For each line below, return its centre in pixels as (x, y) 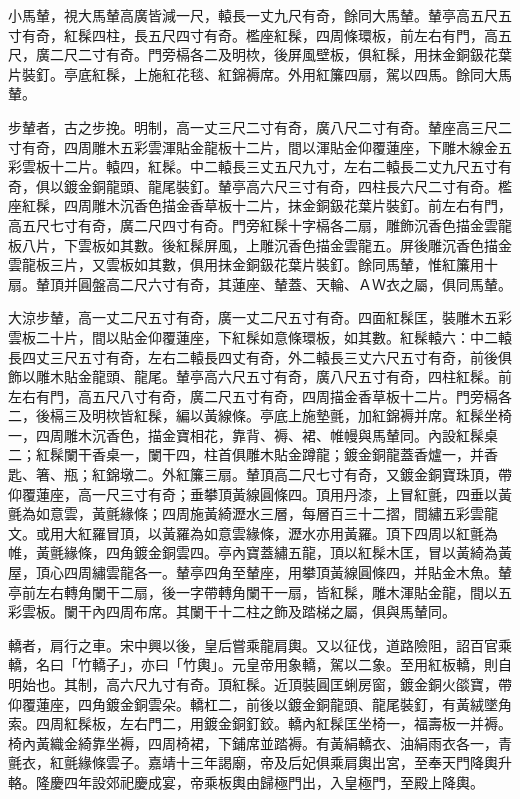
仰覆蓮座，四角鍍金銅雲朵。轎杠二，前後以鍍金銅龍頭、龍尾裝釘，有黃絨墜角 (260, 703)
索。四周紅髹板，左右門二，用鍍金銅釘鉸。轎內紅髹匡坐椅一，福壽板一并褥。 (260, 723)
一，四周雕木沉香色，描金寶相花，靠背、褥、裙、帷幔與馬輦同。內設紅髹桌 (253, 434)
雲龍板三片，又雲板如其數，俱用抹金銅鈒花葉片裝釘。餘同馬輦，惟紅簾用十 (253, 264)
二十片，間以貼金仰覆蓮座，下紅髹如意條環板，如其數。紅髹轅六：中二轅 (273, 336)
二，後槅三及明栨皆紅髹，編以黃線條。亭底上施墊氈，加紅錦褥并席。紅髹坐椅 (260, 415)
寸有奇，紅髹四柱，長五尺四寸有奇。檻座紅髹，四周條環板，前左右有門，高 (253, 34)
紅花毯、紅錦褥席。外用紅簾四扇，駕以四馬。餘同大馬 (336, 73)
